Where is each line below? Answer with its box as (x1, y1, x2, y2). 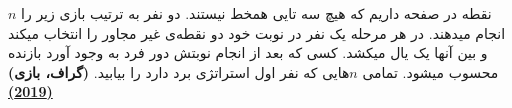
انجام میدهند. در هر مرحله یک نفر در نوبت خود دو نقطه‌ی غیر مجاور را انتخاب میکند (8, 22, 506, 43)
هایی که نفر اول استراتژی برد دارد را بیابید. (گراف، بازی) (8, 61, 350, 82)
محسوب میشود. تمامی (362, 61, 499, 82)
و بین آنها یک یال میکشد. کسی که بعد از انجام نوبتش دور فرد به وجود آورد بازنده (8, 42, 488, 63)
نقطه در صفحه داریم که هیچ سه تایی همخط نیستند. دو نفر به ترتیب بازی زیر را (21, 3, 492, 23)
